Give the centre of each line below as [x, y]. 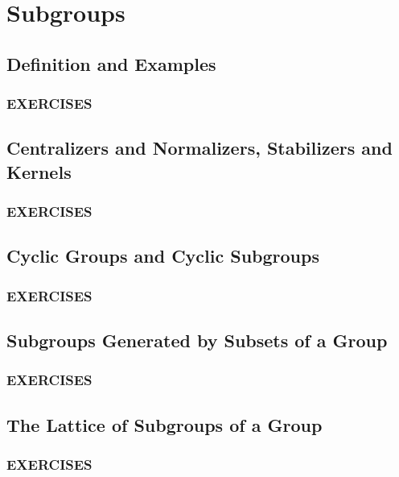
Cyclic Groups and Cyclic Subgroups [163, 256]
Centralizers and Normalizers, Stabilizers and [199, 148]
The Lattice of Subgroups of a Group [165, 424]
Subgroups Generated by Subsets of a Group [197, 340]
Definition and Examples [111, 63]
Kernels [39, 171]
